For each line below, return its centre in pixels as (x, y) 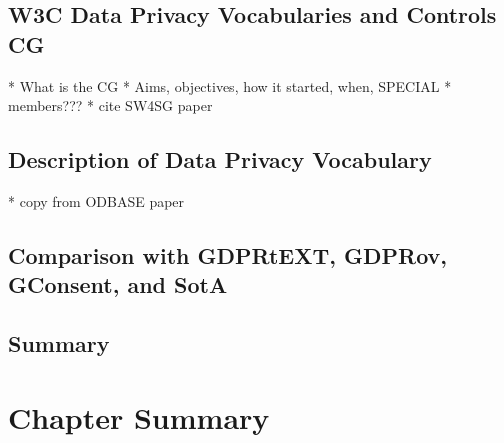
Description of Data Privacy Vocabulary (220, 159)
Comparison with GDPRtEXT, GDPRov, (228, 254)
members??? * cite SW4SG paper (110, 105)
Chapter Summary (139, 416)
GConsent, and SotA (118, 284)
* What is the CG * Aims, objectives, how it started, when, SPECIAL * (230, 85)
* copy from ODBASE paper (96, 200)
